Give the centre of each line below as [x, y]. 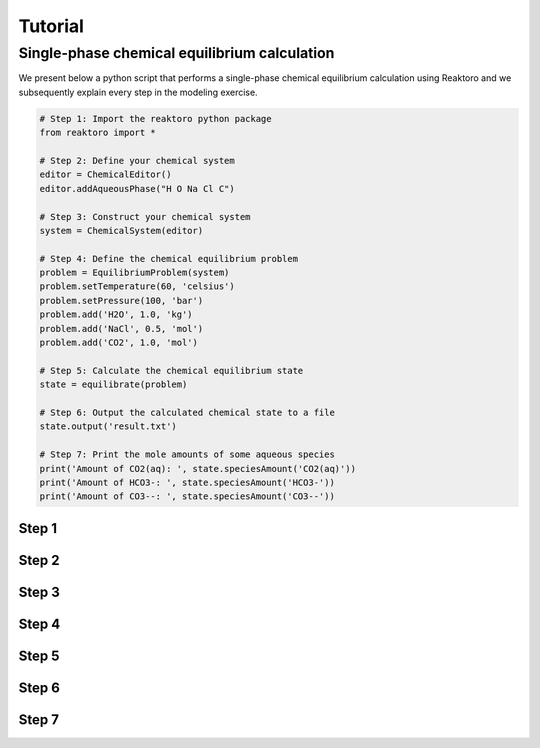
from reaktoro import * [98, 133]
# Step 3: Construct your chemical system [145, 216]
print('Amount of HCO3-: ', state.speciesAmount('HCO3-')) [187, 482]
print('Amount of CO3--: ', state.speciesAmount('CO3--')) [187, 496]
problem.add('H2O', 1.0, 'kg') [116, 314]
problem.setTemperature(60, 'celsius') [137, 286]
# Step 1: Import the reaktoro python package [155, 118]
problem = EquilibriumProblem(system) [134, 273]
